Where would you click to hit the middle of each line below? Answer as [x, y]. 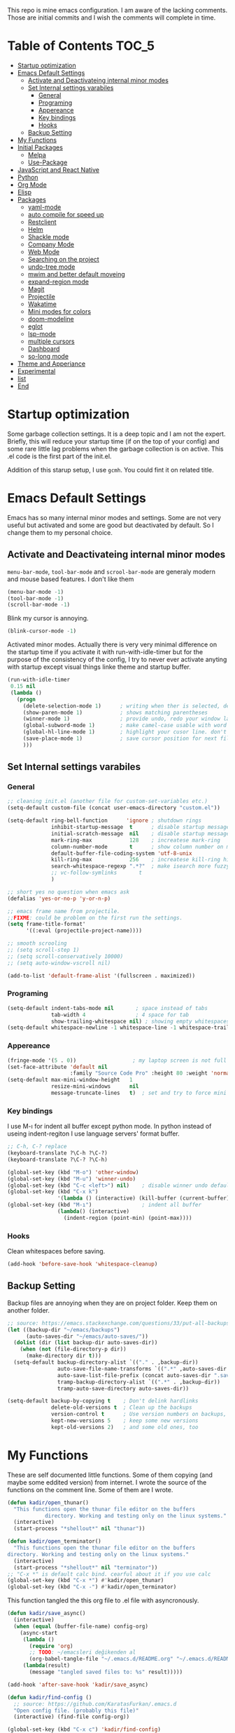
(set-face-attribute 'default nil [58, 1067]
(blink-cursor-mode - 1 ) [42, 631]
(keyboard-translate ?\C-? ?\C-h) [58, 1160]
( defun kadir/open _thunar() [48, 1502]
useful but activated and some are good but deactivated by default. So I [111, 525]
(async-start [39, 1633]
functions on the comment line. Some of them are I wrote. [90, 1489]
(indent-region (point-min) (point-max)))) [128, 1218]
